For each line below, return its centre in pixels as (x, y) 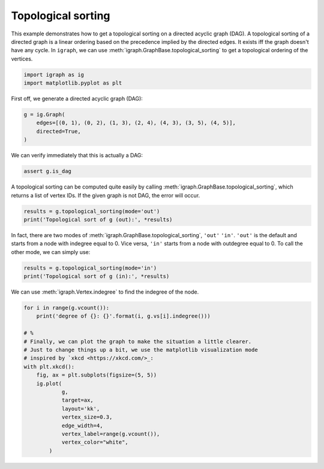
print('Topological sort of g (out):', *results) (98, 219)
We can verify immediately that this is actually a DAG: (77, 156)
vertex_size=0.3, (87, 417)
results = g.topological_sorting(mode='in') (90, 268)
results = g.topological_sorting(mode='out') (92, 211)
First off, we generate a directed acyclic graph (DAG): (77, 98)
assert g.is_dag (48, 171)
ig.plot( (49, 383)
